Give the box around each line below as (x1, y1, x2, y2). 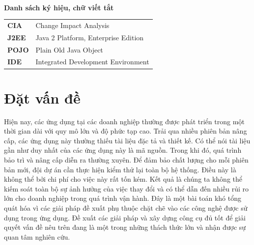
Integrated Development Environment (35, 56, 149, 67)
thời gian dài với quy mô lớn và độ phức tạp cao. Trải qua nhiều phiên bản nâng (4, 126, 247, 136)
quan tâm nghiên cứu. (4, 231, 70, 242)
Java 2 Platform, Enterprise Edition (35, 32, 144, 42)
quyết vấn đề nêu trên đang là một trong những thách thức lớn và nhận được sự (4, 222, 246, 232)
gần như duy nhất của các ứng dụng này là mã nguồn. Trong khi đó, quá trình (4, 145, 242, 155)
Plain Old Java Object (35, 44, 103, 54)
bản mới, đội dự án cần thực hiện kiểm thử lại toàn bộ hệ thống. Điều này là (4, 164, 236, 174)
